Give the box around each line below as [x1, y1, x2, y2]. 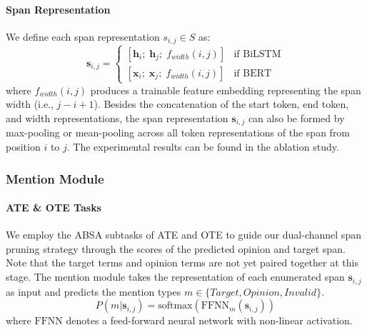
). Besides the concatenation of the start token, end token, [94, 96, 349, 111]
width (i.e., [6, 96, 54, 111]
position [6, 139, 41, 154]
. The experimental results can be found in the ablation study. [66, 139, 339, 154]
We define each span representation [6, 29, 160, 44]
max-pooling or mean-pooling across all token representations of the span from [6, 125, 351, 140]
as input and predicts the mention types [6, 284, 181, 299]
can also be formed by [248, 111, 345, 125]
